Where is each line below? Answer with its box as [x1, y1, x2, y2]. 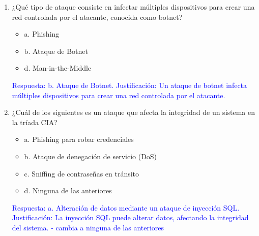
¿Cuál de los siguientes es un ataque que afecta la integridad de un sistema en [12, 107, 255, 117]
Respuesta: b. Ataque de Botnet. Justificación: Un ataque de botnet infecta [12, 79, 247, 90]
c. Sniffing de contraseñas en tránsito [24, 168, 139, 179]
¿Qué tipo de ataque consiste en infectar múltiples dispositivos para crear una [12, 2, 255, 12]
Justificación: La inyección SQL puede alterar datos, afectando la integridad [12, 212, 249, 223]
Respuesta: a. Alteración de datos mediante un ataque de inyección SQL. [12, 202, 240, 213]
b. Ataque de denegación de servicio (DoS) [24, 151, 157, 161]
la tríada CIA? [12, 116, 57, 127]
